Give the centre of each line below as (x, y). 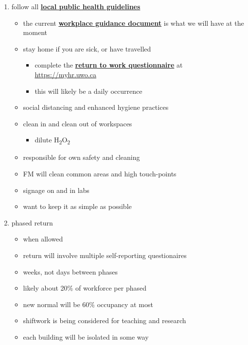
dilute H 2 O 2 (53, 140)
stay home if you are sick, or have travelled (87, 48)
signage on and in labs (56, 190)
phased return (32, 222)
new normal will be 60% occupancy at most (88, 304)
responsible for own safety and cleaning (81, 157)
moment (35, 32)
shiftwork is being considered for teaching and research (105, 320)
